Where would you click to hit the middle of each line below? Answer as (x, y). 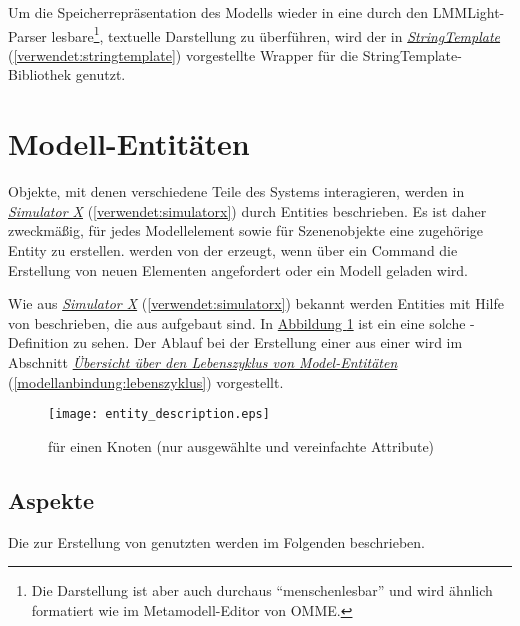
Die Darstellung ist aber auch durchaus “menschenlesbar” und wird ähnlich (262, 590)
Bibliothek (40, 74)
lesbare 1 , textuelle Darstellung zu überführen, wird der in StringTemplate (276, 34)
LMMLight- (468, 12)
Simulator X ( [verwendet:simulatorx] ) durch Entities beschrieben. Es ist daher (247, 210)
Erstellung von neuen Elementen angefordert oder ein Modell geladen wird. (238, 269)
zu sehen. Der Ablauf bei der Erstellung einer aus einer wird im (268, 342)
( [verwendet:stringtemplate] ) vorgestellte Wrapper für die (183, 54)
